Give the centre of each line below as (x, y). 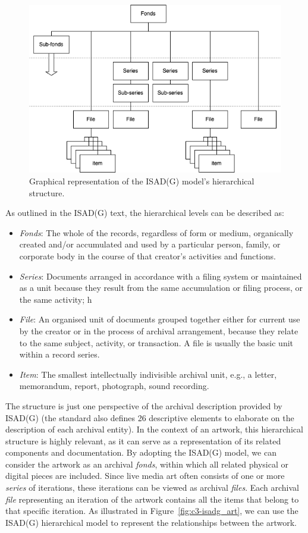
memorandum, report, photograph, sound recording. (114, 386)
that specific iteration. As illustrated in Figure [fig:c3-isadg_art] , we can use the (152, 511)
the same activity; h (56, 299)
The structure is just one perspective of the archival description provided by (144, 405)
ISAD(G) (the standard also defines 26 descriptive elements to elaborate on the (150, 417)
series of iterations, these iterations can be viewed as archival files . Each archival (152, 487)
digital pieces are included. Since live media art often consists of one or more (145, 476)
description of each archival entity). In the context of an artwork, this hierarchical (154, 429)
